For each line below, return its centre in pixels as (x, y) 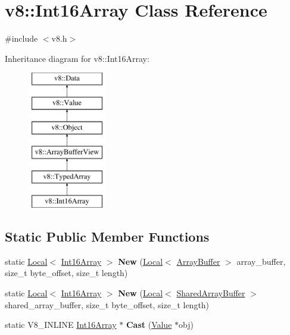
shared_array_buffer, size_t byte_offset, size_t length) (107, 304)
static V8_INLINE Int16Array (61, 325)
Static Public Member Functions (107, 237)
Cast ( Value (149, 325)
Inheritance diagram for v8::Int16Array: (77, 58)
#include (21, 38)
